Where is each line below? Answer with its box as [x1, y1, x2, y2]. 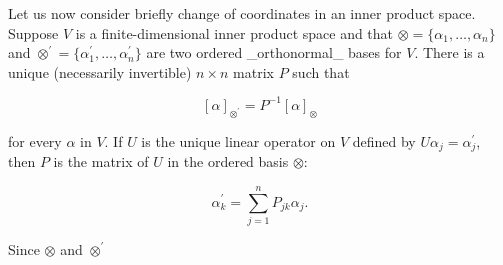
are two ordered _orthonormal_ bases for [146, 42, 402, 63]
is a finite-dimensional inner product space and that [75, 22, 394, 43]
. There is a [414, 42, 485, 63]
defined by [352, 130, 416, 151]
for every [8, 130, 62, 151]
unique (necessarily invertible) [8, 61, 192, 82]
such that [292, 61, 350, 82]
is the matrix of [53, 151, 149, 172]
